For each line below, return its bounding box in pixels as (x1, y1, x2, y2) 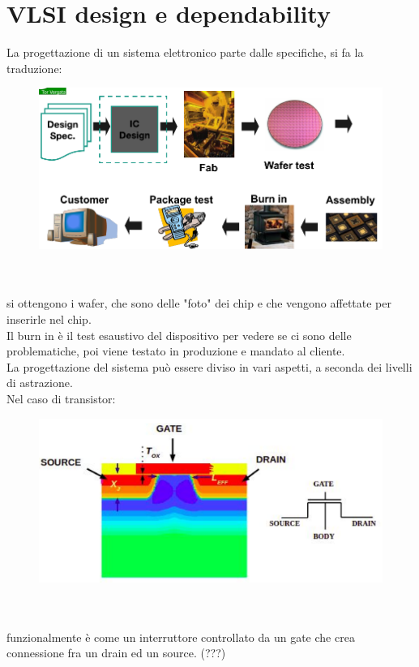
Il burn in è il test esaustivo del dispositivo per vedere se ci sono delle (6, 326, 352, 343)
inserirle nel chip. (6, 311, 92, 328)
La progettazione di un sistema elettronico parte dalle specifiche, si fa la (6, 44, 364, 61)
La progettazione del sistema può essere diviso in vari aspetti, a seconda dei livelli (6, 358, 413, 375)
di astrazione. (6, 374, 73, 391)
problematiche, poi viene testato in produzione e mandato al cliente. (6, 342, 345, 359)
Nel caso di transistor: (6, 390, 116, 407)
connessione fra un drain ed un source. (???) (6, 644, 226, 661)
